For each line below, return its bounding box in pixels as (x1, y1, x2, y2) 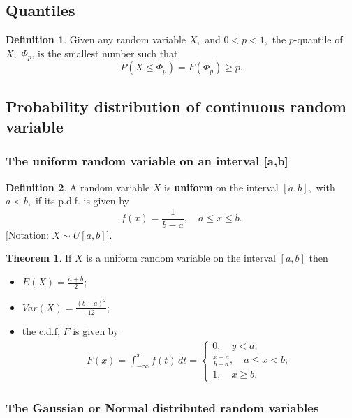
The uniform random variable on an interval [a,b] (6, 152, 288, 170)
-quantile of (293, 32, 343, 47)
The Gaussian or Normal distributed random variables (6, 399, 319, 417)
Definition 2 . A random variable (6, 179, 150, 194)
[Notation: (6, 227, 49, 241)
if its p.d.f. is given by (35, 193, 129, 208)
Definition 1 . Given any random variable (6, 32, 186, 47)
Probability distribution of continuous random (6, 95, 346, 117)
